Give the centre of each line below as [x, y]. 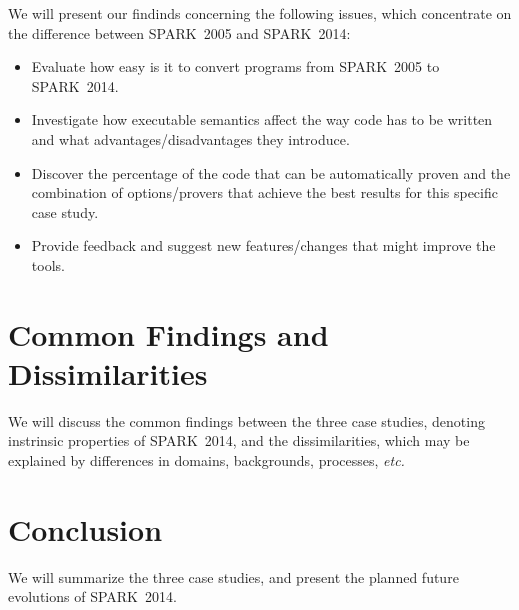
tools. [48, 264]
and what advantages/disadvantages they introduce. [190, 138]
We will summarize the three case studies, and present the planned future [233, 576]
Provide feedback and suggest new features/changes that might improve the [263, 245]
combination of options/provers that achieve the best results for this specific [264, 192]
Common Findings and [168, 333]
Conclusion [85, 528]
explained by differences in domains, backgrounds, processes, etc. [206, 460]
